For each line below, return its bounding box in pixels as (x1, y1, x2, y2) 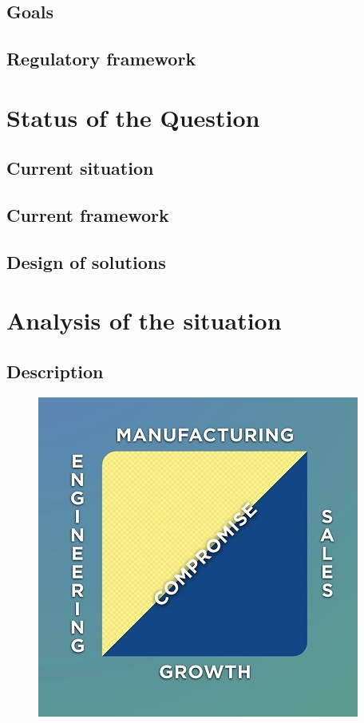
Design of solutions (6, 249, 166, 274)
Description (6, 359, 104, 384)
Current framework (6, 203, 169, 227)
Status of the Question (6, 101, 260, 133)
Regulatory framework (6, 46, 196, 71)
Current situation (6, 156, 154, 180)
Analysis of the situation (6, 304, 282, 337)
